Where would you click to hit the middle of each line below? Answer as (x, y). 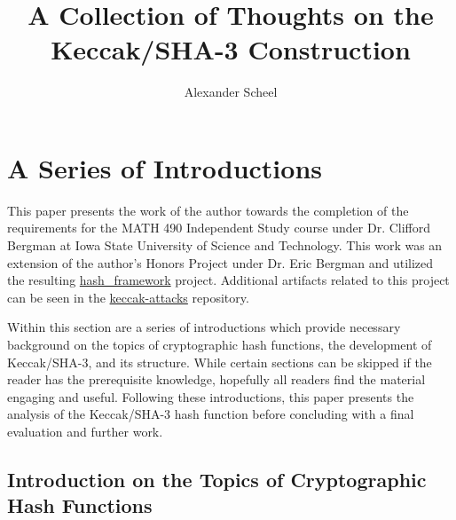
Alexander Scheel (231, 92)
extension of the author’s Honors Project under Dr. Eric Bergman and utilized (220, 262)
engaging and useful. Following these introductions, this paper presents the (211, 396)
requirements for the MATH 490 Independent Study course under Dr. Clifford (219, 228)
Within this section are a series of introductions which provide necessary (204, 327)
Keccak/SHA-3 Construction (231, 49)
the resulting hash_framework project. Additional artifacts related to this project (228, 280)
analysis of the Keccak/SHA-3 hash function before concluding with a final (211, 414)
